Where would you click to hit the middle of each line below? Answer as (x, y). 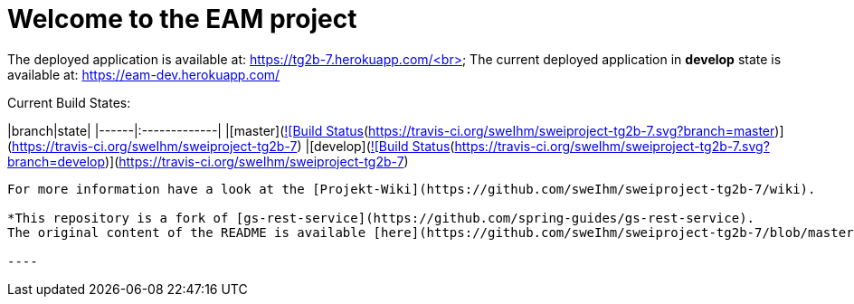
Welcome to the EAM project (182, 19)
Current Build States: (69, 102)
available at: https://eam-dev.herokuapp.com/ (144, 74)
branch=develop (56, 161)
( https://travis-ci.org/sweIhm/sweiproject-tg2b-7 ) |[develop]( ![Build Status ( (231, 146)
